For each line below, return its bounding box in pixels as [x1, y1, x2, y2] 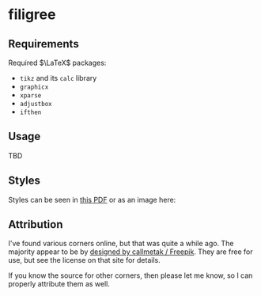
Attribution [8, 218, 63, 231]
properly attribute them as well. [8, 279, 111, 289]
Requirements [8, 37, 79, 51]
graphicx [19, 83, 49, 91]
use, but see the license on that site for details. [8, 256, 161, 265]
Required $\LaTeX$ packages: [8, 58, 107, 67]
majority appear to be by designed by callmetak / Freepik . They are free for [8, 247, 253, 256]
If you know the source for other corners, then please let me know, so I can [8, 271, 253, 280]
